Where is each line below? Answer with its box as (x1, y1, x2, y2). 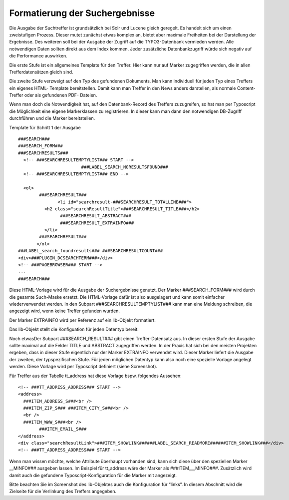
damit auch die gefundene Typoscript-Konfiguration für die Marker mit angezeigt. (9, 472, 177, 478)
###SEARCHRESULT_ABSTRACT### (60, 213, 132, 219)
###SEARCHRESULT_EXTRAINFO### (60, 220, 134, 226)
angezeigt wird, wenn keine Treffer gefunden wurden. (9, 308, 120, 314)
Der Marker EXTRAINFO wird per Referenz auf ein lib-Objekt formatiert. (9, 317, 156, 323)
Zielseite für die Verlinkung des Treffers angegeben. (9, 489, 117, 495)
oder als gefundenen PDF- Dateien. (24, 92, 97, 98)
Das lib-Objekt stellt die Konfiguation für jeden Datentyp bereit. (9, 326, 139, 332)
